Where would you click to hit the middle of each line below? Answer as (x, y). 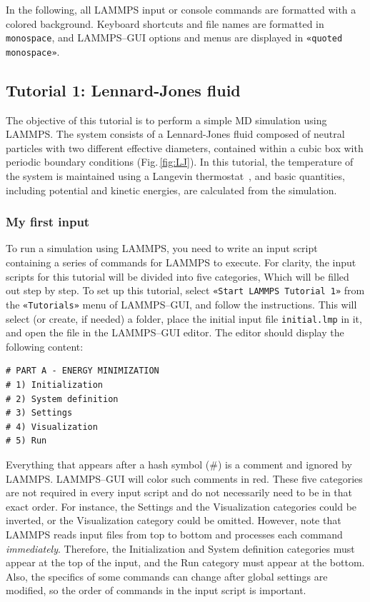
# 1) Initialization (55, 385)
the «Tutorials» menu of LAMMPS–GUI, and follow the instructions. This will (181, 304)
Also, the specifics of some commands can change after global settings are (167, 576)
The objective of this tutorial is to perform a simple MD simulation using (166, 120)
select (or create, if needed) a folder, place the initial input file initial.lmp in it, (184, 318)
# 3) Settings (39, 413)
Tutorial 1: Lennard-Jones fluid (123, 90)
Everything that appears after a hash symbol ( (108, 464)
